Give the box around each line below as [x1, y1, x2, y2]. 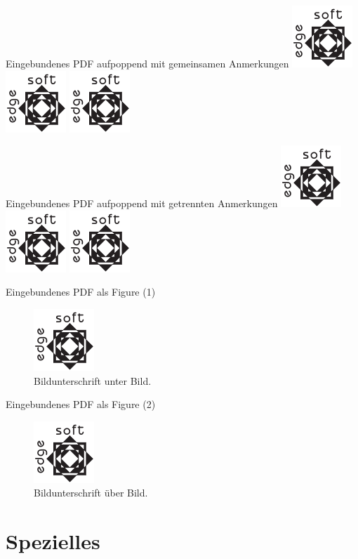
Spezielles [6, 527, 100, 555]
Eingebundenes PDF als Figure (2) [6, 397, 156, 412]
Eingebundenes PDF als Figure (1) [6, 284, 156, 299]
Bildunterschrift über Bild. [34, 485, 148, 500]
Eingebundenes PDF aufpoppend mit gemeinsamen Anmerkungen [6, 56, 289, 70]
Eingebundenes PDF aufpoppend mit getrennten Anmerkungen [6, 196, 278, 211]
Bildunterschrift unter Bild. [34, 373, 152, 388]
